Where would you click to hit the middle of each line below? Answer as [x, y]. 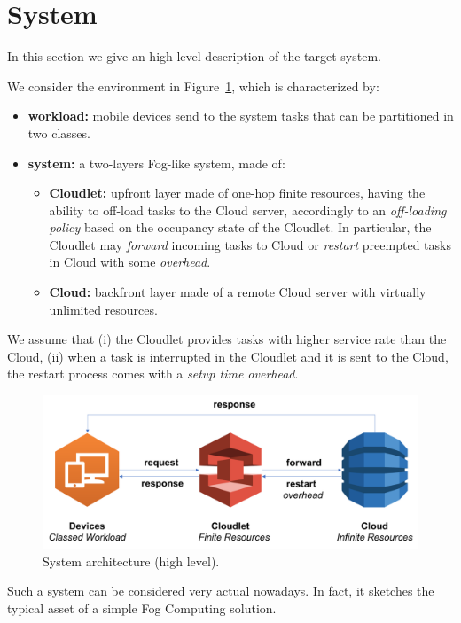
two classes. [59, 132]
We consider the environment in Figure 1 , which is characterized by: [193, 86]
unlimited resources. [103, 309]
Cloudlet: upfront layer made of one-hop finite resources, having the [237, 193]
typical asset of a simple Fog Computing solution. [142, 607]
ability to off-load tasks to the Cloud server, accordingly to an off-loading [248, 210]
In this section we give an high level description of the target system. [194, 56]
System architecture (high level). [131, 561]
